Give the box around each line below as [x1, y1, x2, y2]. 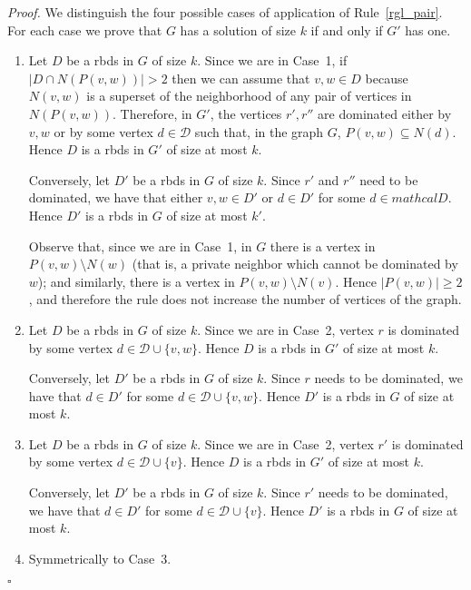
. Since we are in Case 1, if [197, 51, 348, 70]
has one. [405, 20, 451, 39]
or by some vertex [54, 122, 153, 141]
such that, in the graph [194, 122, 324, 141]
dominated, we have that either [28, 188, 203, 207]
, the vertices [210, 103, 282, 123]
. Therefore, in [113, 103, 192, 123]
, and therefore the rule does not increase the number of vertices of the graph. [28, 290, 462, 309]
